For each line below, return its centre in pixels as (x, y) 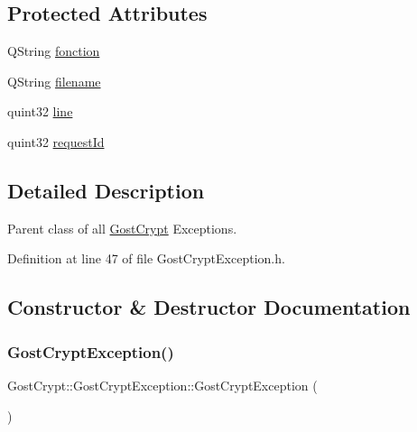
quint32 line (40, 111)
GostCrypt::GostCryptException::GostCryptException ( (162, 385)
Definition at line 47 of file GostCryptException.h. (146, 258)
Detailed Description (106, 190)
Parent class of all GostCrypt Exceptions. (122, 228)
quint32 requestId (56, 141)
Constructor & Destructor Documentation (209, 307)
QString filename (54, 81)
